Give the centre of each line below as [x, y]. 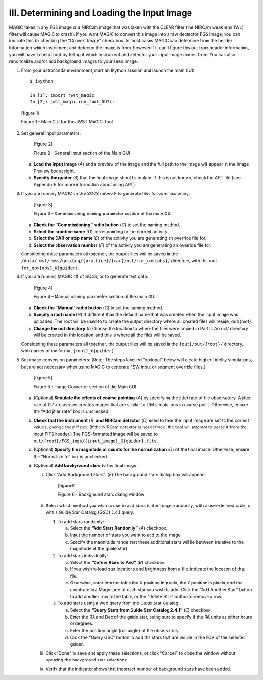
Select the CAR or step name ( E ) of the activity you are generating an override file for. [120, 238]
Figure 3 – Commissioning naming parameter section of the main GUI [103, 214]
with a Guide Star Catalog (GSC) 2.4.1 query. [90, 512]
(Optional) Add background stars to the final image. [86, 466]
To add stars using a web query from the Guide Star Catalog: [119, 603]
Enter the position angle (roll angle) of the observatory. [125, 630]
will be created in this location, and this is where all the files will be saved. [107, 335]
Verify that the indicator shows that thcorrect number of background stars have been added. [138, 669]
